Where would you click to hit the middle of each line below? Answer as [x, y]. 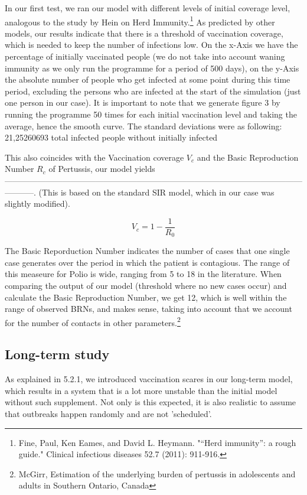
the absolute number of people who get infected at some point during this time [148, 79]
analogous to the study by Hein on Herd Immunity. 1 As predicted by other [140, 21]
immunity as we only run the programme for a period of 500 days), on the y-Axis [152, 68]
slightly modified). [37, 203]
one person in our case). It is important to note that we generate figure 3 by [143, 102]
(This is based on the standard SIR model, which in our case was [156, 192]
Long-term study [57, 354]
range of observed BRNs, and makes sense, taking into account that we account [148, 309]
